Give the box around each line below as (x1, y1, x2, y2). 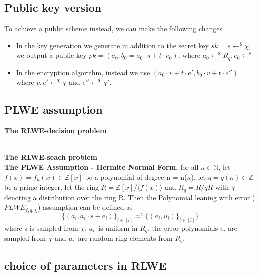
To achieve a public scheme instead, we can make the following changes (4, 23, 223, 34)
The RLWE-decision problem (4, 125, 107, 136)
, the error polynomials (148, 222, 218, 233)
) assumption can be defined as (38, 202, 133, 212)
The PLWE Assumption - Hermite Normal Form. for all (4, 162, 199, 172)
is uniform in (98, 222, 138, 233)
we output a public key (16, 50, 87, 60)
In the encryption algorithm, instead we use (16, 67, 150, 77)
